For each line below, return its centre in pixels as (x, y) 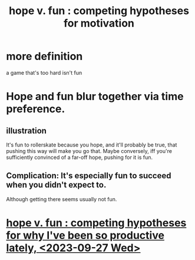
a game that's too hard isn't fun (44, 72)
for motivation (99, 23)
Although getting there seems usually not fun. (62, 199)
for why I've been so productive (85, 235)
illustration (27, 131)
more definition (44, 56)
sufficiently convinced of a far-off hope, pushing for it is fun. (80, 157)
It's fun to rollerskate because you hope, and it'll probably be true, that (92, 145)
